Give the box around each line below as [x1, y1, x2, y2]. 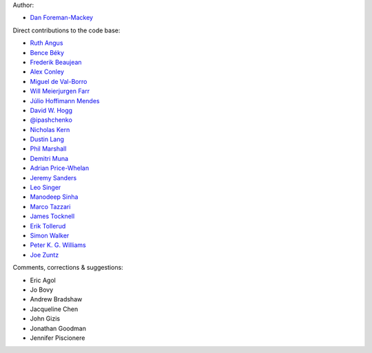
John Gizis [30, 314, 61, 323]
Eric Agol [30, 276, 56, 284]
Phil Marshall [30, 145, 67, 153]
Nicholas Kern [30, 125, 70, 133]
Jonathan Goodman [30, 324, 86, 332]
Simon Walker [30, 231, 70, 239]
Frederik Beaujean [30, 58, 82, 66]
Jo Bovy [30, 286, 54, 294]
